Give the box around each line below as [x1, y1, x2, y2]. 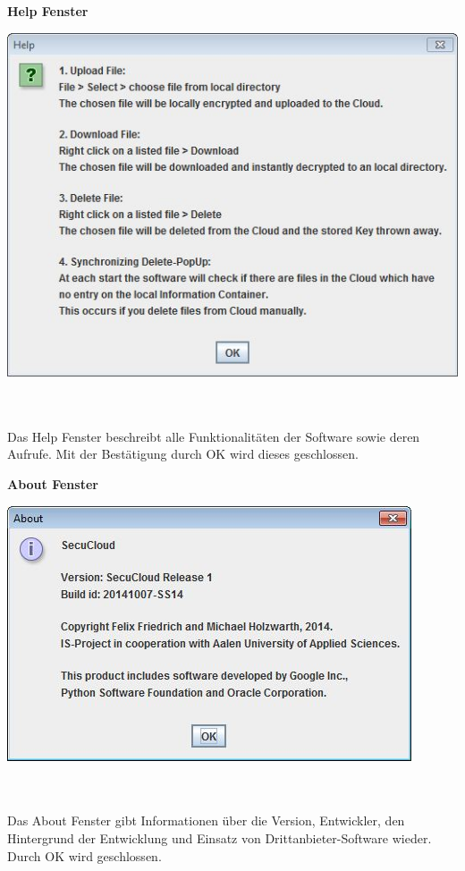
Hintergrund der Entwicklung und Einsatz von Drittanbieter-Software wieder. [7, 829, 432, 848]
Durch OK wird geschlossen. [7, 846, 162, 865]
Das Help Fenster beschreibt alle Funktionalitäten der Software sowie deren [7, 427, 420, 445]
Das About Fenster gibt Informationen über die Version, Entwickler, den [7, 811, 405, 830]
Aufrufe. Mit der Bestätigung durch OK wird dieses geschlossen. [7, 444, 359, 463]
